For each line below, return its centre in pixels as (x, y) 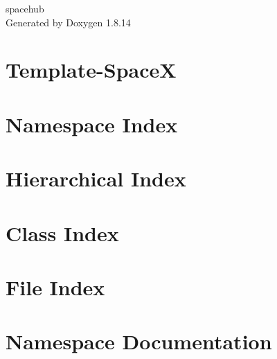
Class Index (62, 233)
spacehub (25, 8)
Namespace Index (92, 124)
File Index (55, 287)
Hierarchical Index (96, 178)
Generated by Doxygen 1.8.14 (68, 22)
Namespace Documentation (139, 341)
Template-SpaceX (91, 70)
